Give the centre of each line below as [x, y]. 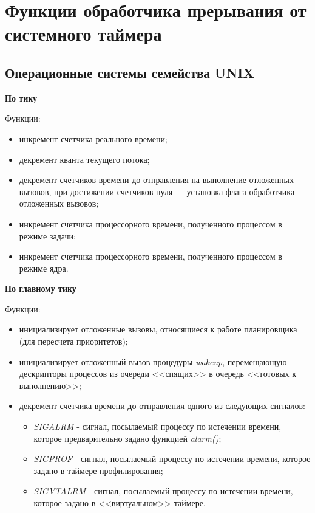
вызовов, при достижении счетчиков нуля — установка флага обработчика [157, 191]
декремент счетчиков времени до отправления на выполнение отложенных [156, 180]
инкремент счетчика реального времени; [93, 138]
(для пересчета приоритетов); [73, 341]
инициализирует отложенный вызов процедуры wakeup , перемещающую [153, 361]
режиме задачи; [47, 236]
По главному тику [41, 288]
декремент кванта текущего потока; [84, 159]
